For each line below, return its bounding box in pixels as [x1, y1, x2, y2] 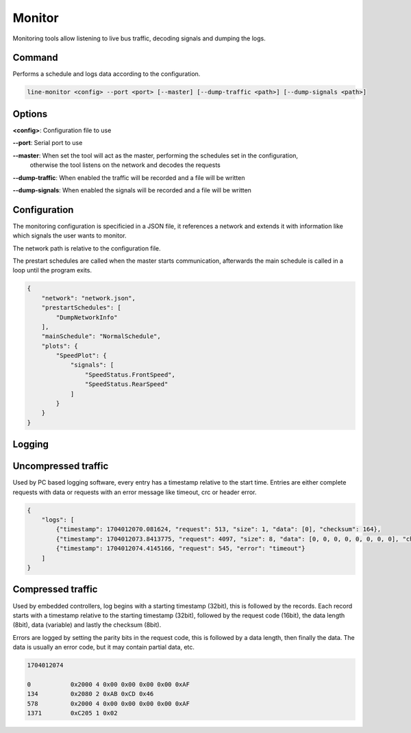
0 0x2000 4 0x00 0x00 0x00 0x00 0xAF [27, 680, 190, 688]
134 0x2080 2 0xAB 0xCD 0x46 [27, 690, 154, 698]
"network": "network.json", [41, 294, 136, 302]
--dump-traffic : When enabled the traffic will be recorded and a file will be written [12, 173, 245, 181]
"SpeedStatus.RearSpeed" [84, 381, 169, 388]
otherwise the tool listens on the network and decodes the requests [29, 161, 221, 169]
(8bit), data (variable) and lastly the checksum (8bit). [12, 621, 162, 629]
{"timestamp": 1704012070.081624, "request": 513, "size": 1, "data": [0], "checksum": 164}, [55, 526, 382, 533]
